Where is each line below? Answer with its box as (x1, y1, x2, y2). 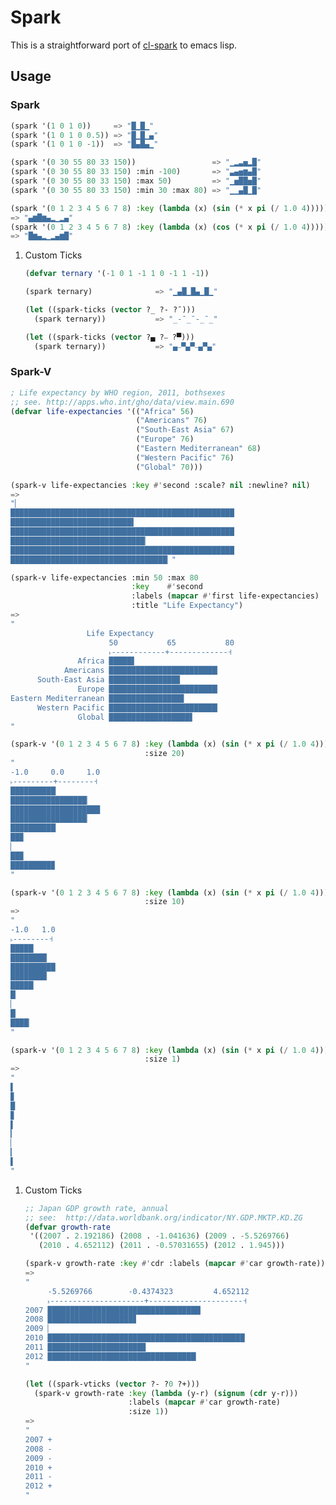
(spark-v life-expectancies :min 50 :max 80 (10, 572, 199, 583)
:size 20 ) (144, 749, 186, 759)
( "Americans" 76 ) (135, 416, 208, 426)
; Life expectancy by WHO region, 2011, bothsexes (10, 387, 226, 398)
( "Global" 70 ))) (135, 462, 203, 472)
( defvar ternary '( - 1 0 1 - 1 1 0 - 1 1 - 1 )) (24, 269, 210, 279)
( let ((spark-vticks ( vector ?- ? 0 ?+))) (24, 1379, 201, 1389)
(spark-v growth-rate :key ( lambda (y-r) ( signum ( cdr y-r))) (34, 1388, 299, 1398)
